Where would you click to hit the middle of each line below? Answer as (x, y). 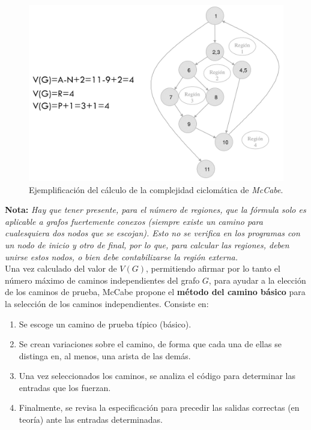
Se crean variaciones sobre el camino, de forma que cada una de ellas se (150, 344)
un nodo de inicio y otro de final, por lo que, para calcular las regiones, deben (147, 244)
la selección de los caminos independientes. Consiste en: (107, 303)
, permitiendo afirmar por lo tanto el (213, 268)
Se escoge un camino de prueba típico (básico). (105, 324)
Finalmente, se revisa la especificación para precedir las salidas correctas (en (159, 408)
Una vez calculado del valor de (61, 268)
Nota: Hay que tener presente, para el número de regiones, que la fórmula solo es (155, 210)
